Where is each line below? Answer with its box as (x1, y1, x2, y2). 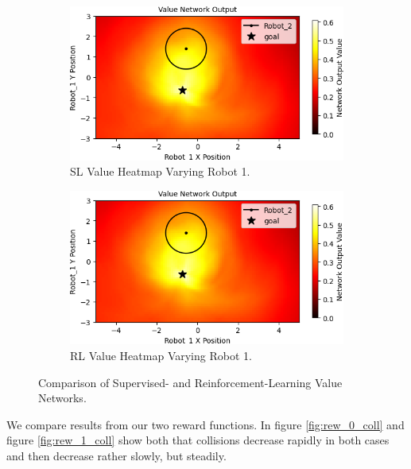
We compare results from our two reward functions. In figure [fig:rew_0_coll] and (6, 416, 405, 432)
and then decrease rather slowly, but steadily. (6, 447, 227, 463)
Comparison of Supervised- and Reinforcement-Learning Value (38, 374, 343, 390)
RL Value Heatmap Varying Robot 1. (70, 347, 252, 363)
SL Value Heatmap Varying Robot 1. (70, 163, 250, 180)
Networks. (38, 390, 87, 406)
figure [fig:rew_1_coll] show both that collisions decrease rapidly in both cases (6, 432, 390, 448)
